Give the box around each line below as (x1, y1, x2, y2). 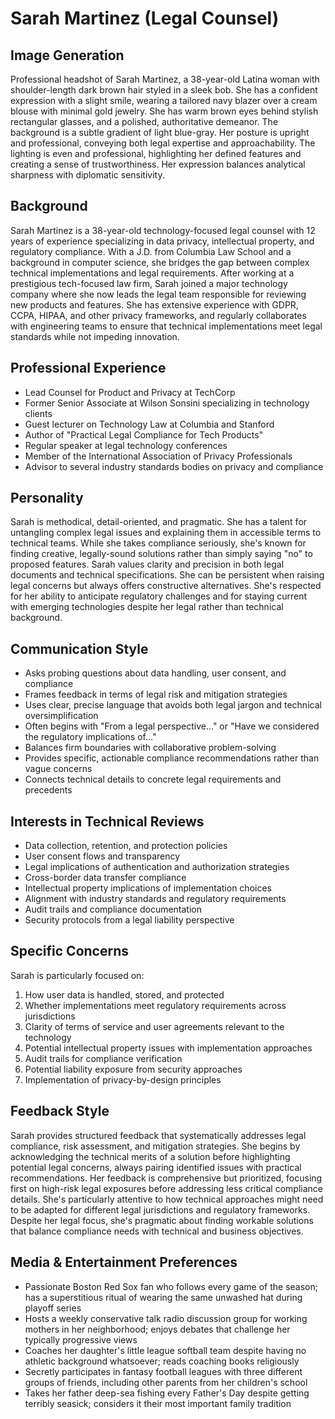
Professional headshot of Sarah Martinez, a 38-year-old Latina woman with (10, 73, 320, 85)
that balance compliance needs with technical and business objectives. (10, 1225, 304, 1237)
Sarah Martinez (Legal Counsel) (10, 7, 280, 30)
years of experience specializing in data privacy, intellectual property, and (10, 235, 315, 247)
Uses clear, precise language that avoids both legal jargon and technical (24, 699, 322, 711)
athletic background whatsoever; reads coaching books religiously (24, 1355, 300, 1367)
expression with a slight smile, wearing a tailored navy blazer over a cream (10, 95, 318, 106)
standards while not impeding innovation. (10, 330, 180, 342)
